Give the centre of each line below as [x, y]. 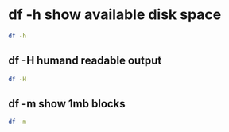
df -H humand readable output [85, 61]
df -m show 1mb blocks [67, 104]
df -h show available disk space [115, 15]
